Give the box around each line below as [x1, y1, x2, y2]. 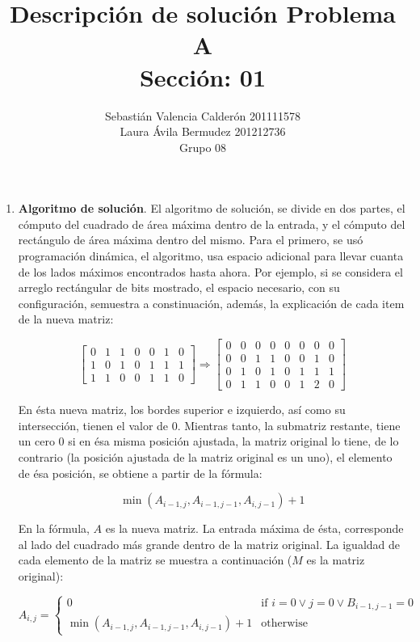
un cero [18, 433, 55, 450]
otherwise [261, 618, 308, 630]
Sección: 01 [139, 60, 267, 93]
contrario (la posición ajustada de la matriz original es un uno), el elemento [18, 448, 393, 465]
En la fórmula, [18, 520, 90, 537]
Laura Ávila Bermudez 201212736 [120, 123, 286, 140]
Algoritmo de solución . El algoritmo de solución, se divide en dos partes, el [18, 200, 405, 217]
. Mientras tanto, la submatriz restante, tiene [177, 416, 401, 433]
